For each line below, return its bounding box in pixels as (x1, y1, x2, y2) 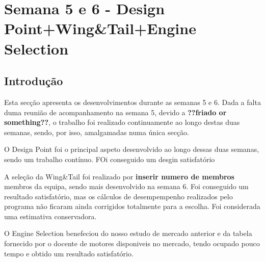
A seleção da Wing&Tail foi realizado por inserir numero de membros (4, 171, 234, 181)
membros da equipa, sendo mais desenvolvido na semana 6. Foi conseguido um (4, 181, 249, 192)
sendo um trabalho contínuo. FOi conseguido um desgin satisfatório (4, 153, 215, 164)
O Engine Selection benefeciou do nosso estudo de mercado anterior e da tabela (4, 228, 252, 239)
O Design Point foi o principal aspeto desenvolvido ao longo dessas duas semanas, (4, 144, 259, 154)
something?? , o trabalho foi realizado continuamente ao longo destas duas (4, 117, 240, 127)
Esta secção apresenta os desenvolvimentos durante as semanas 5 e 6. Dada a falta (4, 96, 261, 107)
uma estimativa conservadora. (4, 211, 97, 221)
